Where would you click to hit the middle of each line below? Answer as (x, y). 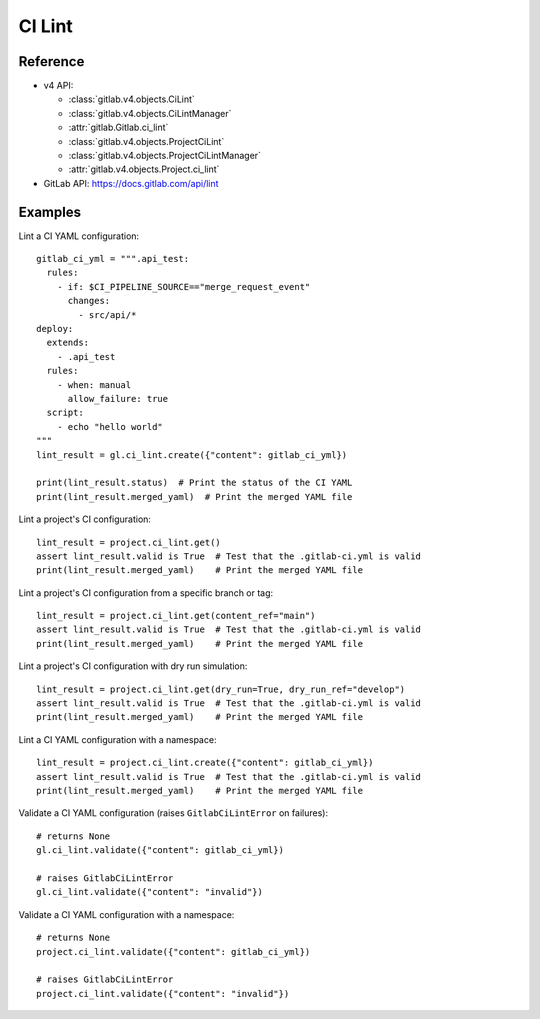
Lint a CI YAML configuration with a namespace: (117, 739)
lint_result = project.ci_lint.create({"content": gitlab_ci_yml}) (205, 763)
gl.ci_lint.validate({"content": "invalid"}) (150, 892)
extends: (68, 343)
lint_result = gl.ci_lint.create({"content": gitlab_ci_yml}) (192, 454)
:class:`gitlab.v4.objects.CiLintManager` (150, 113)
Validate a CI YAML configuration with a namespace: (126, 914)
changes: (89, 301)
